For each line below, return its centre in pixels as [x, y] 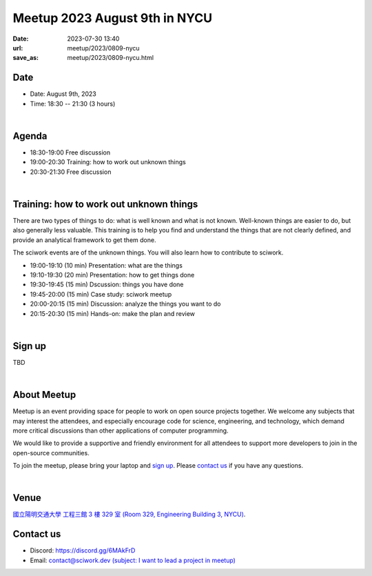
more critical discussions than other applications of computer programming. [121, 430]
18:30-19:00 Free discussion [70, 152]
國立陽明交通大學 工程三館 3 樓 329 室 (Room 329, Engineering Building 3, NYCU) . [129, 515]
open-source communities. [51, 453]
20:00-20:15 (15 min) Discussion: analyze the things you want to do [125, 304]
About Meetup [44, 395]
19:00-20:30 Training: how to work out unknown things [108, 162]
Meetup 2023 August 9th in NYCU [113, 18]
